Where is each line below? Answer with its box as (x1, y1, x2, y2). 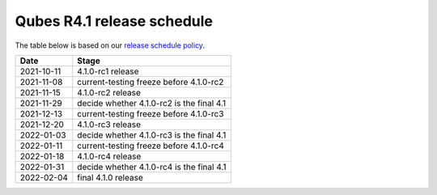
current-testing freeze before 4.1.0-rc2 (77, 76, 224, 87)
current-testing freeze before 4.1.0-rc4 (77, 140, 224, 151)
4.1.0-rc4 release (77, 150, 142, 162)
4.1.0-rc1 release (77, 66, 139, 77)
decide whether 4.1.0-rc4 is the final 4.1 (77, 161, 227, 172)
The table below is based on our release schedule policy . (15, 40, 206, 50)
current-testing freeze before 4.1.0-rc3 (77, 108, 224, 119)
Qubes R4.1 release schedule (15, 12, 214, 30)
